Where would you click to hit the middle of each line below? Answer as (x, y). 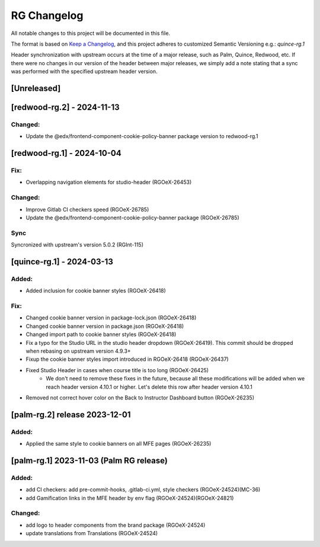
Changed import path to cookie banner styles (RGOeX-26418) (101, 334)
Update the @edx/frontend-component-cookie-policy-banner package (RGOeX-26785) (132, 217)
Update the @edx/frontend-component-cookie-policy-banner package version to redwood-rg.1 (142, 136)
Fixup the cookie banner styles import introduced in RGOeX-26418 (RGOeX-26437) (127, 359)
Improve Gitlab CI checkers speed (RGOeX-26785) (87, 209)
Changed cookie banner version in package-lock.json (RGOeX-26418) (111, 318)
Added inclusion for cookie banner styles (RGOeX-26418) (96, 291)
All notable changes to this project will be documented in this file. (91, 33)
